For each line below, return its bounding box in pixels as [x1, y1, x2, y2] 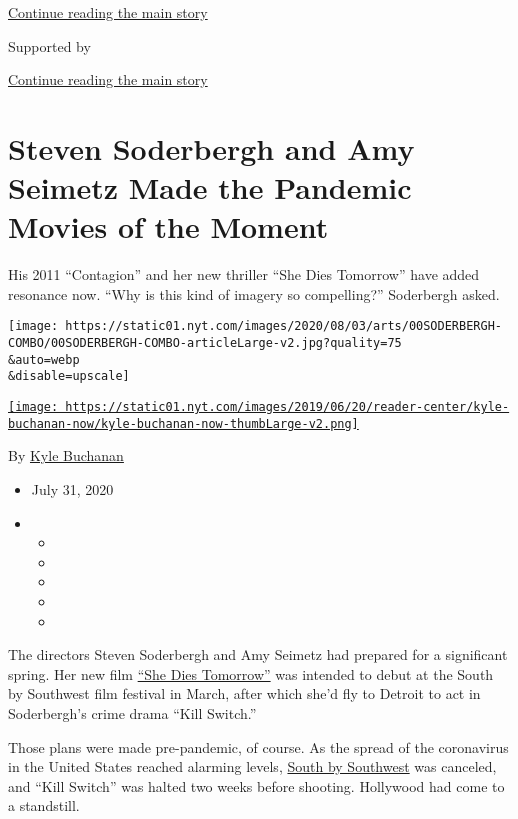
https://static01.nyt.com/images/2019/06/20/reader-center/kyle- [65, 400, 510, 415]
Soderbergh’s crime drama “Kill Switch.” [8, 702, 257, 723]
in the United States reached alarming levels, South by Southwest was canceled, [8, 756, 497, 777]
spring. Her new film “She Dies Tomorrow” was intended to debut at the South [8, 663, 494, 684]
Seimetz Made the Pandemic [8, 167, 412, 208]
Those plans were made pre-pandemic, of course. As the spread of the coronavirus [8, 736, 509, 757]
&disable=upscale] [8, 369, 130, 384]
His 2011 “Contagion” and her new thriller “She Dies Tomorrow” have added [8, 264, 480, 285]
